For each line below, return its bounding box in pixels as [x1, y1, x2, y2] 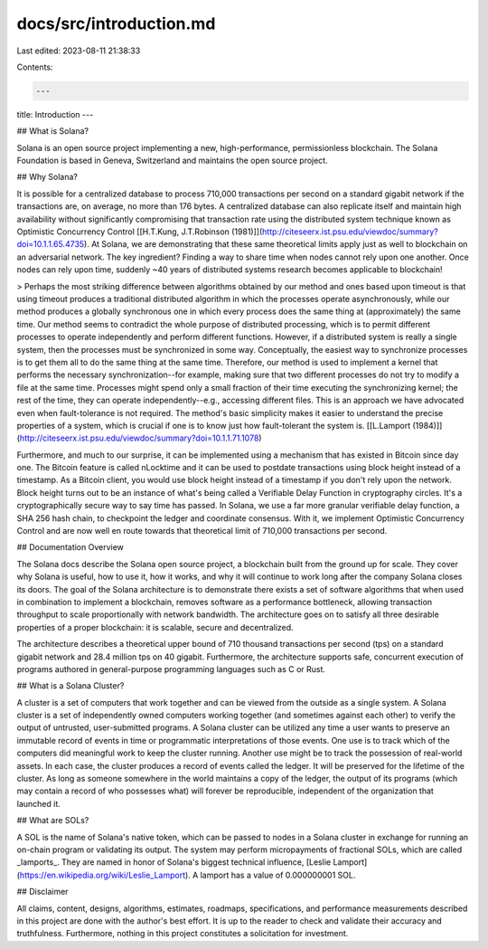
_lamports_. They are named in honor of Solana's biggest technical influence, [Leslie [16, 857, 332, 868]
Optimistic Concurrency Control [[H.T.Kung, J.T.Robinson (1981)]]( [16, 226, 263, 237]
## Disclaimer [16, 887, 69, 897]
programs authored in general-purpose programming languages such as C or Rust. [16, 663, 325, 674]
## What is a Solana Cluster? [16, 680, 125, 691]
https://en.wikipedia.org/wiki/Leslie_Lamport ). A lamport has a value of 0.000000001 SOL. [19, 869, 356, 880]
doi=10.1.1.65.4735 [16, 239, 85, 250]
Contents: [16, 62, 53, 72]
